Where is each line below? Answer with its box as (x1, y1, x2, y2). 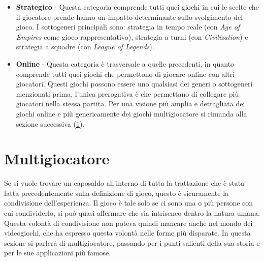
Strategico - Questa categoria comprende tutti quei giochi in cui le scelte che (16, 2, 259, 12)
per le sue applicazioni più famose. (4, 247, 111, 258)
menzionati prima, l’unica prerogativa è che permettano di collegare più (16, 88, 239, 99)
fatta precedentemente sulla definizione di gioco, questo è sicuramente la (4, 187, 229, 198)
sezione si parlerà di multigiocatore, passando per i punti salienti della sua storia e (4, 237, 260, 248)
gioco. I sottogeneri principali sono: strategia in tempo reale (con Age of (16, 21, 240, 32)
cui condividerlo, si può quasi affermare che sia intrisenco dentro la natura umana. (4, 208, 260, 218)
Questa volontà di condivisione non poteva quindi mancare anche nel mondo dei (4, 217, 253, 228)
